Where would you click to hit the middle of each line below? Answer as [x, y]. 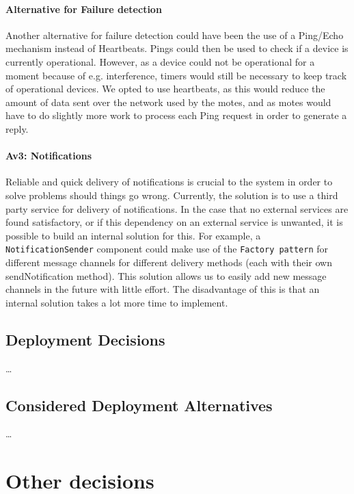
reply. [17, 128]
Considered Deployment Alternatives [139, 405]
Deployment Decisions [85, 339]
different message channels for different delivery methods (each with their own [169, 262]
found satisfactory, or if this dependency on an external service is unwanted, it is [174, 222]
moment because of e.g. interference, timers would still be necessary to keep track [176, 75]
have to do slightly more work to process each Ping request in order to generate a [176, 115]
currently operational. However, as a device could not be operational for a [160, 61]
